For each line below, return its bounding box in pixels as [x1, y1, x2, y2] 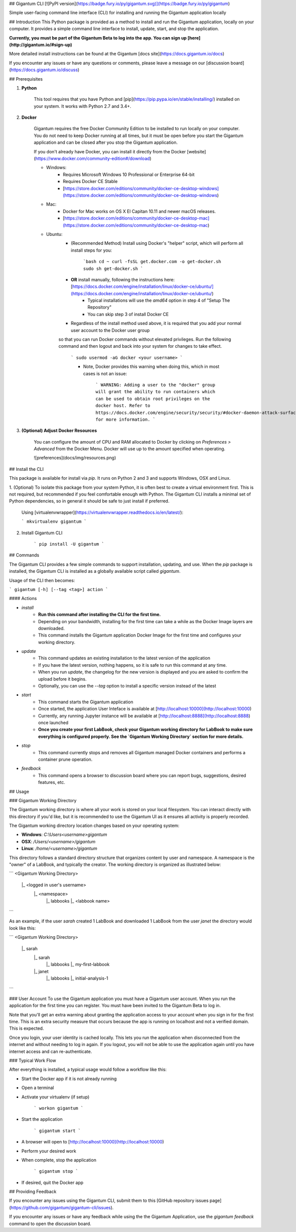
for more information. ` [95, 416, 155, 422]
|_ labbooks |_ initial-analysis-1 [46, 975, 109, 981]
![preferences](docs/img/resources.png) [34, 455, 116, 461]
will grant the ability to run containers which [95, 389, 216, 395]
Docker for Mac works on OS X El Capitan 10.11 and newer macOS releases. [63, 208, 216, 214]
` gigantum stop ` [34, 1169, 78, 1174]
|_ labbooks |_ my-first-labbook [46, 961, 110, 967]
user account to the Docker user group [71, 327, 150, 333]
